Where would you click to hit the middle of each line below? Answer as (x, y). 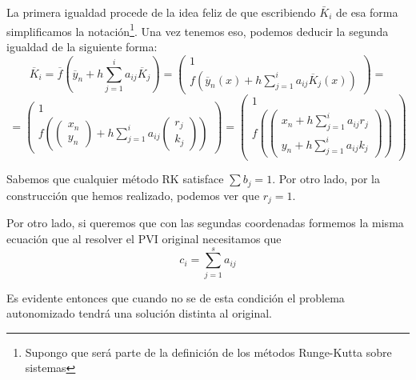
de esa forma (367, 12)
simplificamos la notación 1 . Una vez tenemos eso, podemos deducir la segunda (198, 30)
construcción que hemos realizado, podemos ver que (133, 195)
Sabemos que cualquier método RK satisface (115, 179)
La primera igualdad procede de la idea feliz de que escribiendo (161, 12)
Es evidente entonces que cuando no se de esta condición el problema (176, 297)
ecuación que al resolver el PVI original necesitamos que (144, 238)
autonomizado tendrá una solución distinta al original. (140, 313)
